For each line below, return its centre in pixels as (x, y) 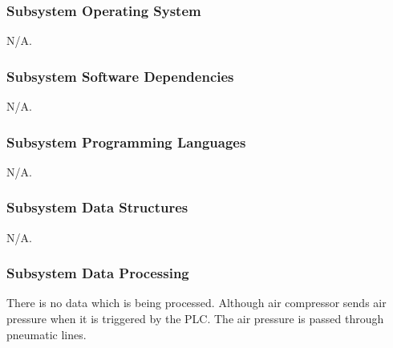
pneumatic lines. (47, 334)
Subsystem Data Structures (97, 207)
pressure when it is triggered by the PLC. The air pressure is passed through (195, 319)
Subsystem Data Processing (98, 273)
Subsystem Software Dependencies (120, 76)
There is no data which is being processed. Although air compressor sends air (196, 303)
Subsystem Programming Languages (126, 142)
